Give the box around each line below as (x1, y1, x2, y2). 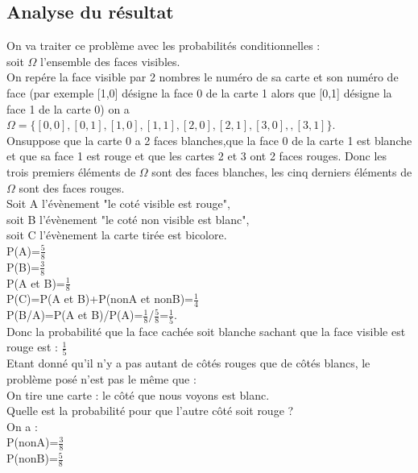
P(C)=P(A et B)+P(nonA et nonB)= (6, 290, 193, 307)
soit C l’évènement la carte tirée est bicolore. (6, 226, 227, 243)
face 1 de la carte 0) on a (6, 100, 130, 117)
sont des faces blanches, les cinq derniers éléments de (151, 163, 412, 180)
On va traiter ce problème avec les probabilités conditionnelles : (6, 37, 321, 54)
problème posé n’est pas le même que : (6, 371, 197, 388)
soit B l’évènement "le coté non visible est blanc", (6, 210, 250, 227)
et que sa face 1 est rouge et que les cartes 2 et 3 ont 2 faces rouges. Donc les (6, 147, 387, 164)
